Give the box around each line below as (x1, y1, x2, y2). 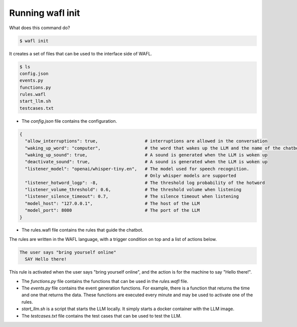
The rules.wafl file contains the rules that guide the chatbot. (21, 227, 144, 233)
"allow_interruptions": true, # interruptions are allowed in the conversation (25, 139, 268, 144)
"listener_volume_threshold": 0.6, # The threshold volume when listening (25, 187, 242, 192)
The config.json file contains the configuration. (21, 118, 117, 124)
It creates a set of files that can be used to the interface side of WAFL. (9, 50, 152, 56)
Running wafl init (9, 7, 80, 18)
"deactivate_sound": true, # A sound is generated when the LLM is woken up (25, 159, 268, 165)
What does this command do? (9, 25, 70, 31)
